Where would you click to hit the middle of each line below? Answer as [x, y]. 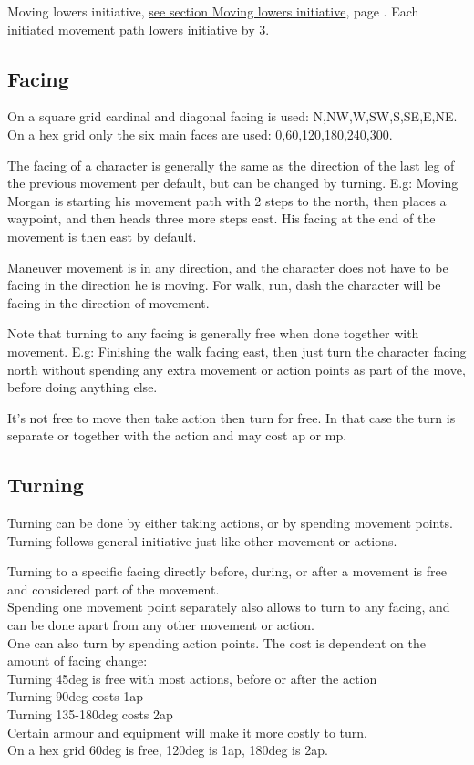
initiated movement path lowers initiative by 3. [139, 29]
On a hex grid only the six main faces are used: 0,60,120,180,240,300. [200, 134]
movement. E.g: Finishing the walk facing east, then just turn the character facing [237, 351]
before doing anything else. [82, 387]
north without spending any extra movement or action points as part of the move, [237, 369]
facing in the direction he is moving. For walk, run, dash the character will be [224, 285]
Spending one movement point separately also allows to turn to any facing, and [229, 607]
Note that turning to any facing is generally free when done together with [213, 333]
